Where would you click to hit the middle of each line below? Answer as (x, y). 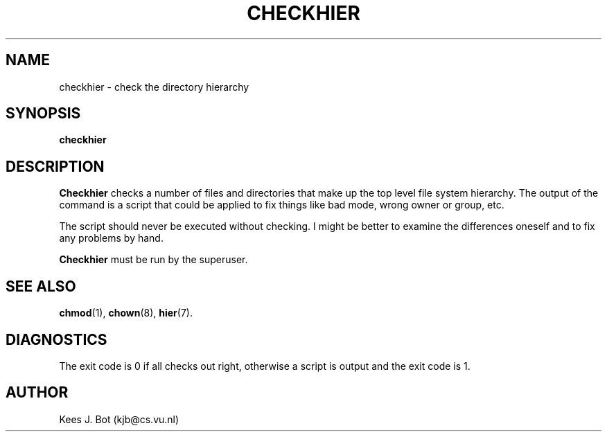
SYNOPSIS (43, 114)
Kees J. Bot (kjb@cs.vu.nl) (119, 419)
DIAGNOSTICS (56, 339)
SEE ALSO (41, 286)
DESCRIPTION (55, 166)
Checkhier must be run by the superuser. (153, 260)
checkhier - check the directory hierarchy (154, 87)
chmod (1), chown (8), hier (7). (126, 313)
